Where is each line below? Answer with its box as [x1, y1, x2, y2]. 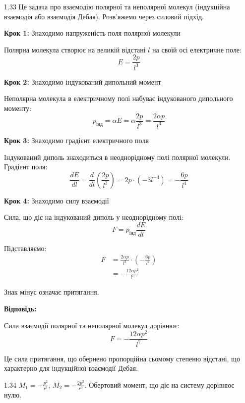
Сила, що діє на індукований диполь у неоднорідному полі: [4, 212, 184, 222]
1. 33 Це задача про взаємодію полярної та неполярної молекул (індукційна [4, 1, 230, 11]
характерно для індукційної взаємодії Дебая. [4, 363, 138, 373]
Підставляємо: [4, 243, 47, 253]
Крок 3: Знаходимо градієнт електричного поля [4, 135, 149, 145]
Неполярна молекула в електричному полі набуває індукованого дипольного [4, 93, 233, 103]
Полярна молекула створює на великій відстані [4, 44, 146, 54]
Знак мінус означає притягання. [4, 287, 99, 297]
